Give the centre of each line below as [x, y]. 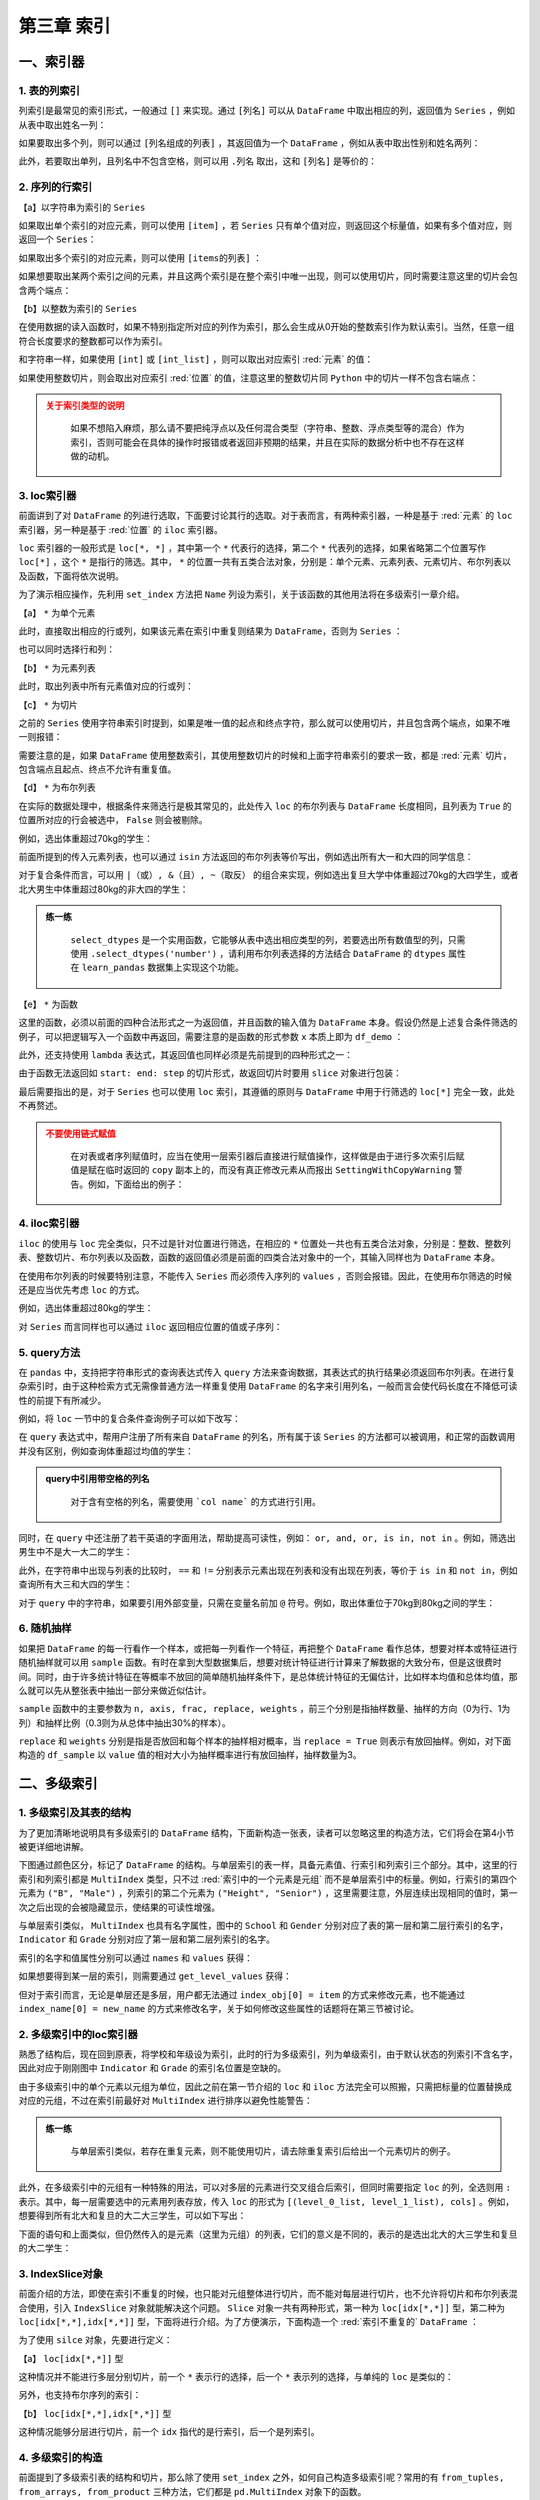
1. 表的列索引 [49, 90]
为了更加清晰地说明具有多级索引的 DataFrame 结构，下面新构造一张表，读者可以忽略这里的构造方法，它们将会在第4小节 [266, 1832]
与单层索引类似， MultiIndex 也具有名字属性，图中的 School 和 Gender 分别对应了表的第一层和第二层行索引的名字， [263, 1925]
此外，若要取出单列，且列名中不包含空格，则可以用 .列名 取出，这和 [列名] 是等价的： [198, 161]
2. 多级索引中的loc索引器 [78, 2034]
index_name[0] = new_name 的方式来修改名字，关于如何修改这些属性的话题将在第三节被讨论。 [219, 2008]
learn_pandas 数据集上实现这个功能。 [163, 967]
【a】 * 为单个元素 [57, 612]
